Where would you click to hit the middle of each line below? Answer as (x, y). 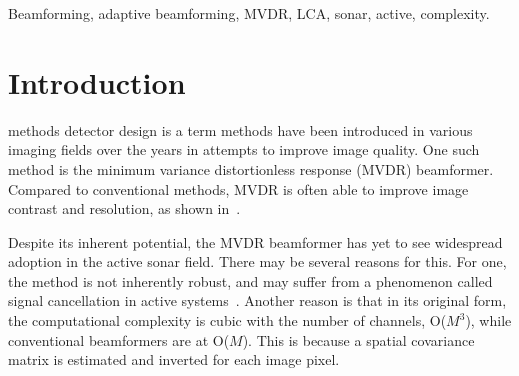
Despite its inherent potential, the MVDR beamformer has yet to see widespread (255, 241)
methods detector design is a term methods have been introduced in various (240, 129)
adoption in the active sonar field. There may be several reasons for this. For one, (257, 261)
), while (488, 320)
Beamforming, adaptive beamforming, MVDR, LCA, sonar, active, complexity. (249, 13)
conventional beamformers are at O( (119, 339)
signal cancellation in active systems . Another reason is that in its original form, (257, 300)
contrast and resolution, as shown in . (124, 208)
